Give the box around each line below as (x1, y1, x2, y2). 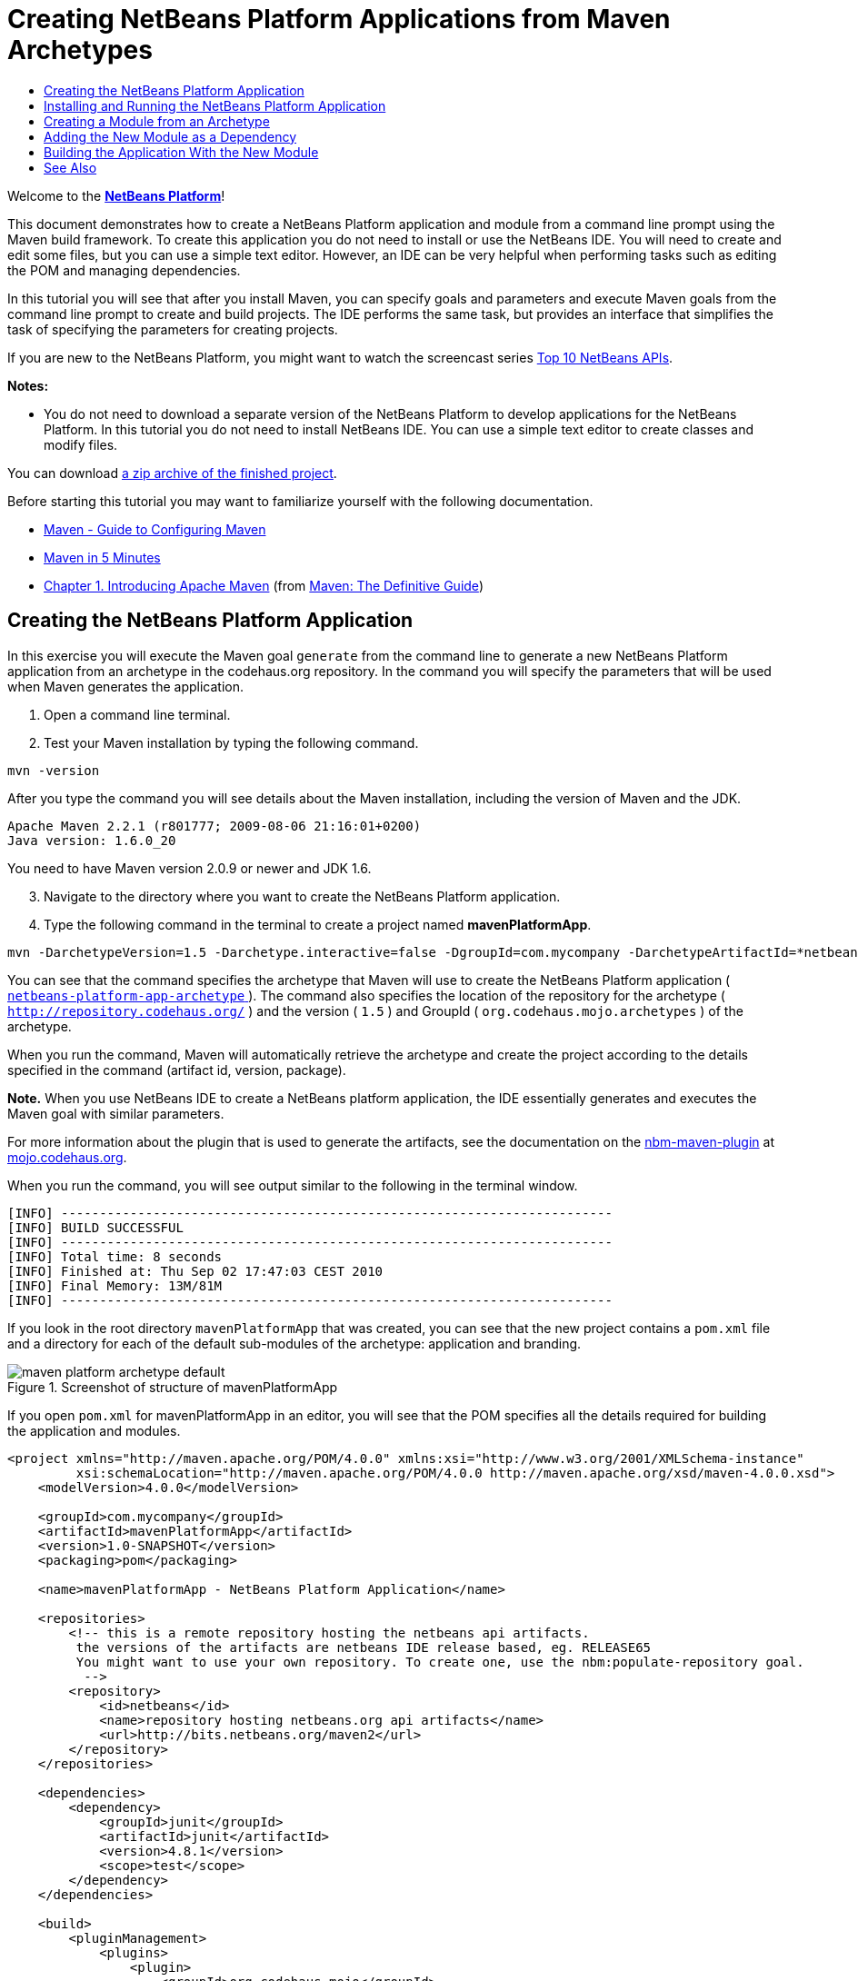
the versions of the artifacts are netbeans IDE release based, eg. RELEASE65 (75, 1639, 652, 1655)
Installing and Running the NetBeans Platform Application (44, 97, 386, 114)
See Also (44, 159, 97, 175)
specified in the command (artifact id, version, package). (7, 1061, 346, 1078)
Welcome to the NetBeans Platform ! (7, 187, 225, 204)
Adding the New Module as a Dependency (44, 128, 297, 144)
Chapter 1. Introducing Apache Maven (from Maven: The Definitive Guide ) (44, 577, 484, 593)
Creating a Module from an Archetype (44, 113, 270, 129)
